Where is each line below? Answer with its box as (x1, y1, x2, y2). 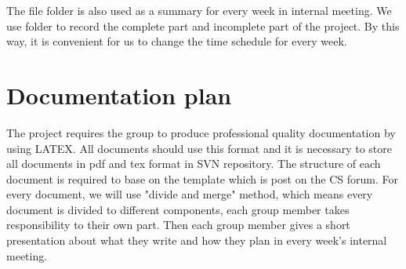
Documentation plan (6, 78, 232, 111)
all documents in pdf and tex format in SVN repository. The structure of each (6, 155, 381, 172)
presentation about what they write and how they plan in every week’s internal (6, 232, 387, 249)
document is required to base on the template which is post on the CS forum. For (6, 170, 398, 187)
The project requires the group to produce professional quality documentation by (6, 124, 396, 140)
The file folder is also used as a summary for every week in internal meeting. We (6, 2, 392, 18)
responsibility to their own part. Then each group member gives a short (6, 216, 350, 233)
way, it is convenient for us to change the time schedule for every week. (6, 33, 347, 49)
